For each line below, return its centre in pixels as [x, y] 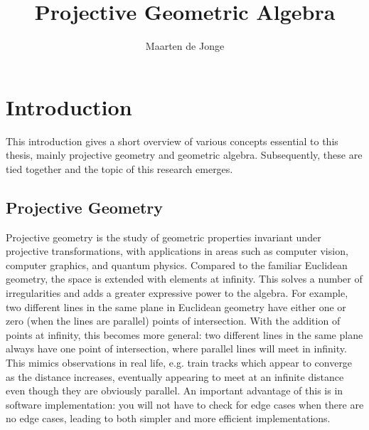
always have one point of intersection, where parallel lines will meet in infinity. [176, 348]
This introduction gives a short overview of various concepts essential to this [172, 141]
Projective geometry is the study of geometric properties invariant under [164, 237]
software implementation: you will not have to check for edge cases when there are [185, 404]
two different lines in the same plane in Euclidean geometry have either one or [176, 306]
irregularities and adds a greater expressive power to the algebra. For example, [177, 293]
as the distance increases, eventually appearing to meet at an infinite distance [175, 376]
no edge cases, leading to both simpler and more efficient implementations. [168, 418]
